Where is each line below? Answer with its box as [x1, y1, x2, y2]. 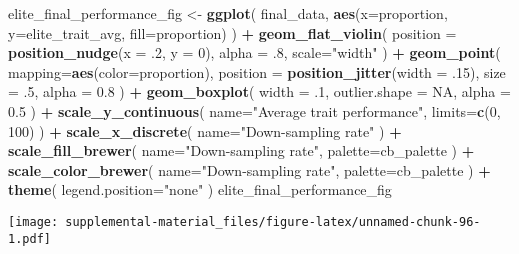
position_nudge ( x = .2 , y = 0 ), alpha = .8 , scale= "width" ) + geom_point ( [8, 42, 501, 63]
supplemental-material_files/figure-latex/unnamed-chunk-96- [65, 214, 481, 229]
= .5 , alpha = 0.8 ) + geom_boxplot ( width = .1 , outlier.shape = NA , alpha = [8, 81, 511, 102]
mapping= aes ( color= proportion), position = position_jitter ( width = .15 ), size [8, 61, 506, 82]
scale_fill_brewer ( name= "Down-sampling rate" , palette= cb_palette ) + [8, 140, 475, 161]
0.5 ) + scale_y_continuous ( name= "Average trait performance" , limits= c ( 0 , [8, 100, 501, 121]
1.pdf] [8, 231, 51, 246]
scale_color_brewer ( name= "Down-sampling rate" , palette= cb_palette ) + [8, 159, 491, 180]
